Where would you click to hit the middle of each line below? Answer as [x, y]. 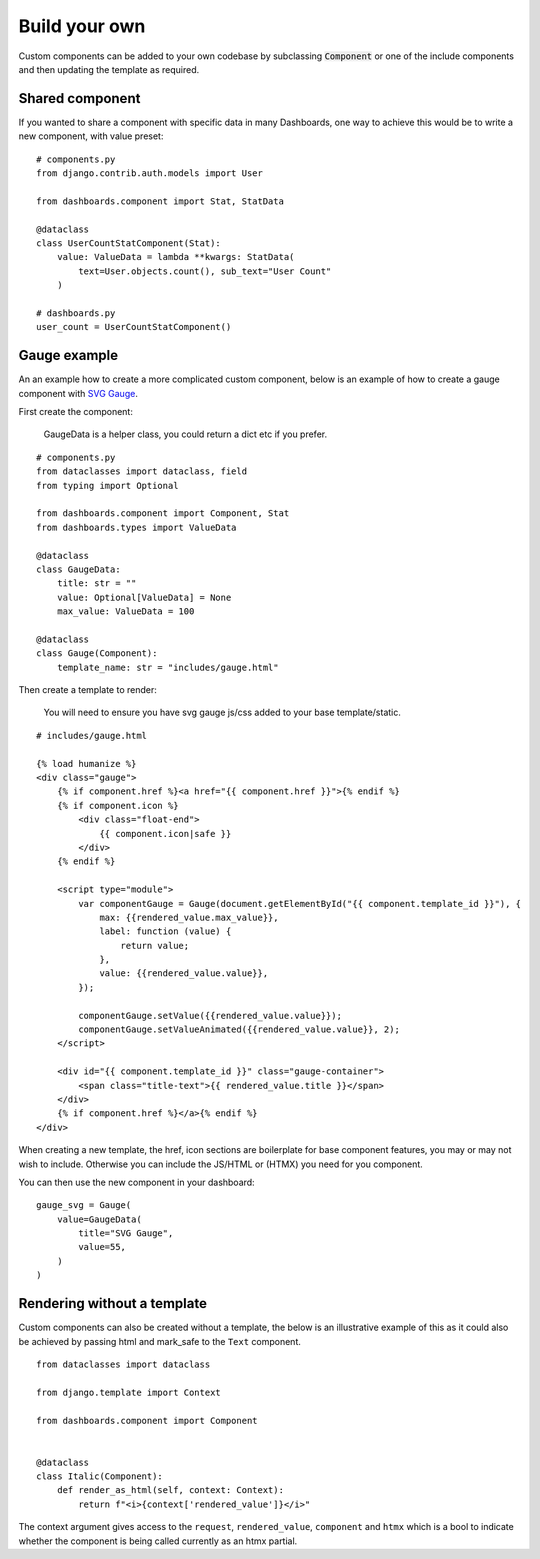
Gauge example [68, 355]
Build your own [82, 26]
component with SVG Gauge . [78, 393]
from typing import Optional [107, 485]
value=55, [102, 1247]
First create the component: [76, 411]
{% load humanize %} [86, 763]
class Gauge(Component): [97, 653]
